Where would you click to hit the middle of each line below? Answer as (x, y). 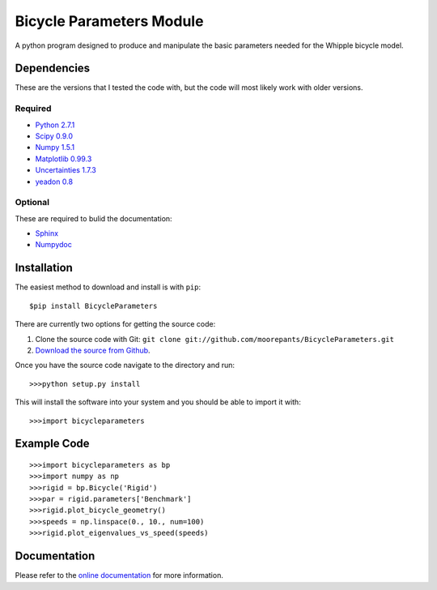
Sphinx (47, 233)
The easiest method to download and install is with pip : (108, 287)
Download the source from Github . (93, 350)
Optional (32, 203)
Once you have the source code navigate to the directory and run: (125, 366)
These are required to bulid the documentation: (94, 218)
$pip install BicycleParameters (93, 306)
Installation (44, 268)
